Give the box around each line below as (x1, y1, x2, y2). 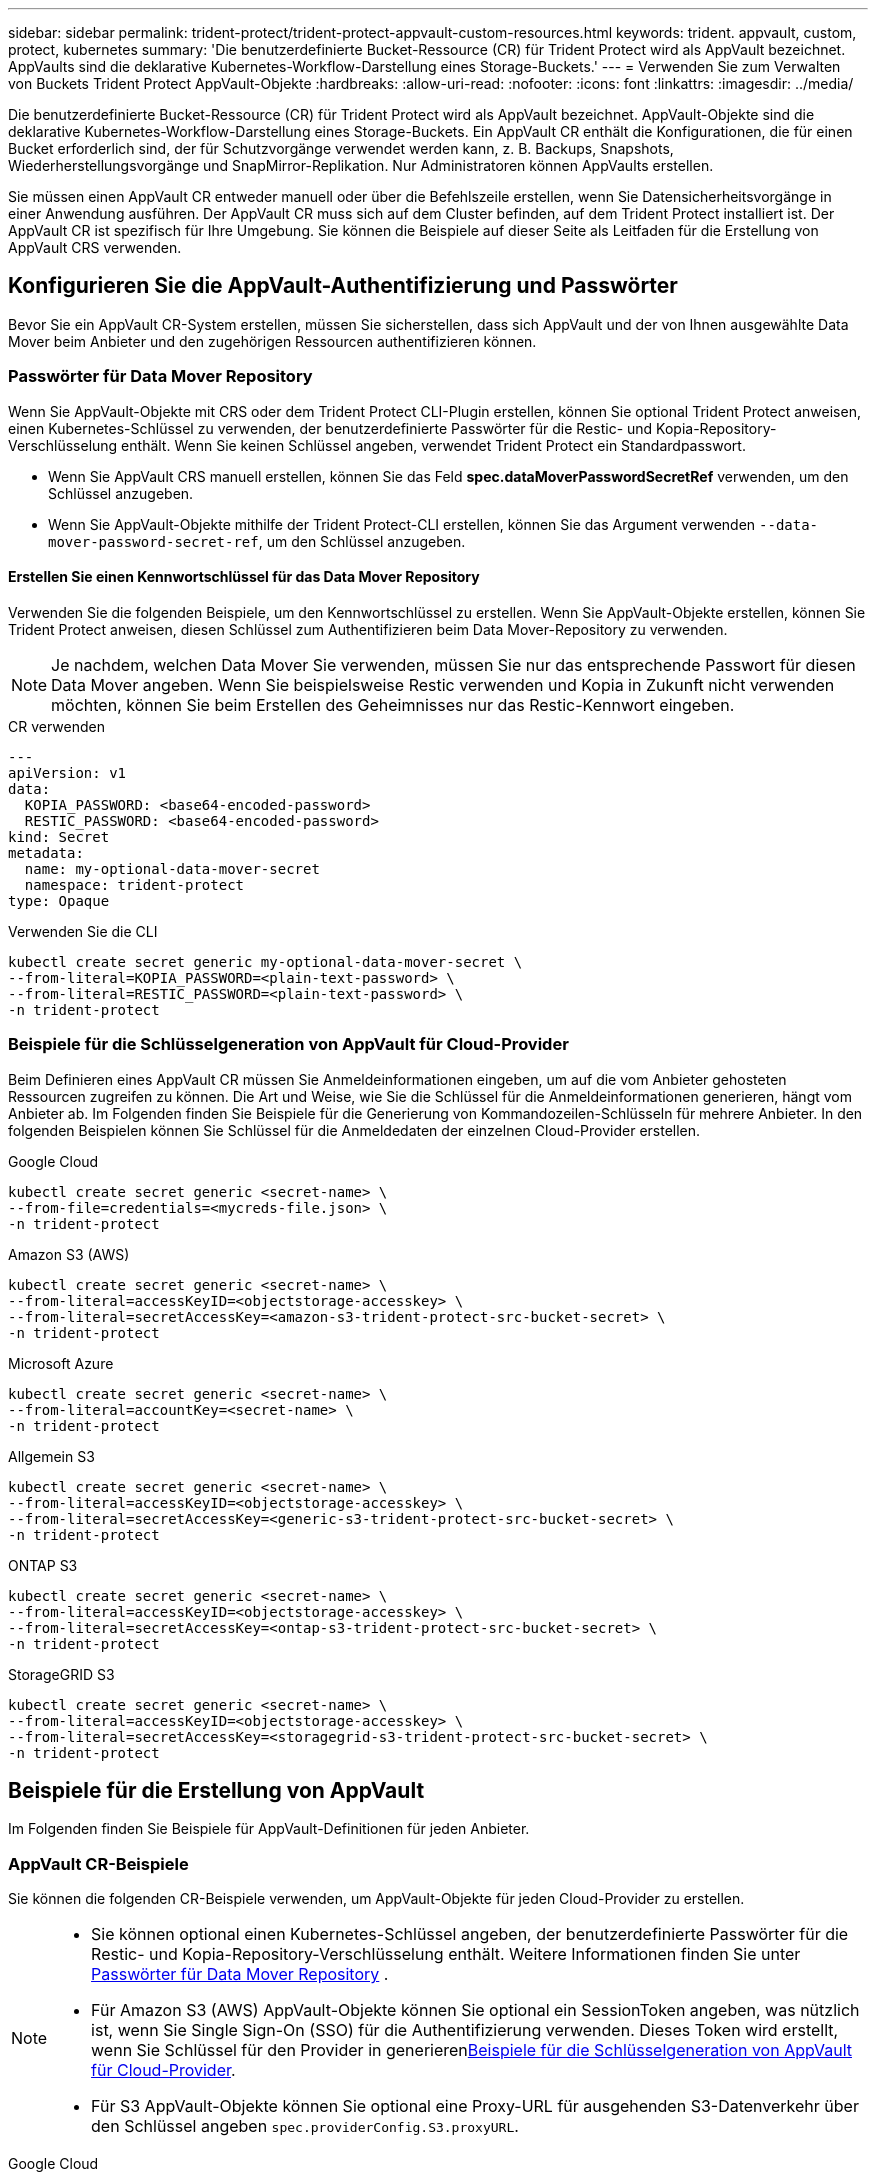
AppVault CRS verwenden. (8, 239, 182, 256)
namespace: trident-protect (24, 876, 245, 893)
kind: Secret (8, 828, 110, 845)
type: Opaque (8, 892, 110, 909)
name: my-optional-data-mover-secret (24, 860, 320, 877)
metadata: (8, 844, 84, 861)
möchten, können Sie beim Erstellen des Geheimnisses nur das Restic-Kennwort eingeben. (51, 694, 735, 715)
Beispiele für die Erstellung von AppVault (8, 1777, 425, 1803)
